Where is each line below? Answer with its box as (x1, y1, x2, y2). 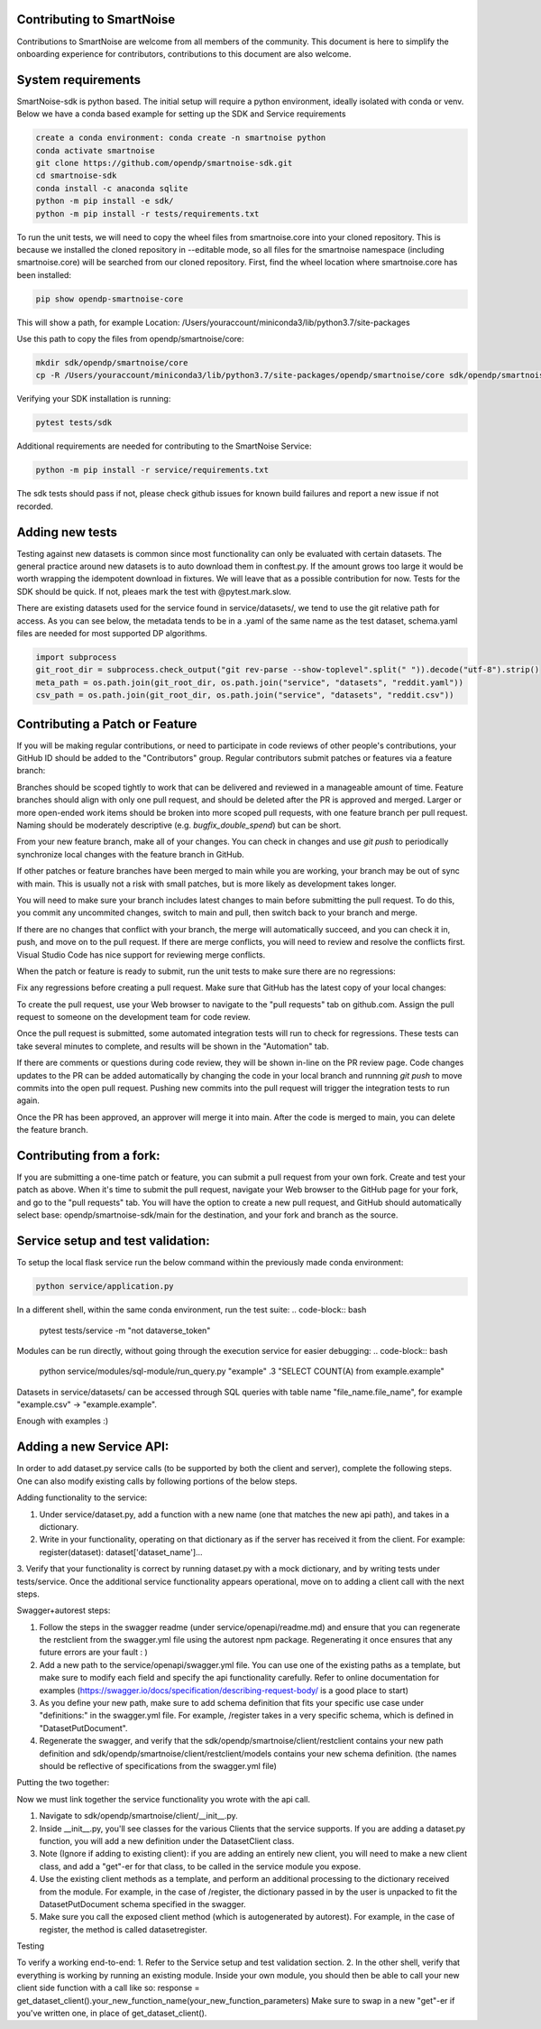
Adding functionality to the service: (16, 1492, 148, 1503)
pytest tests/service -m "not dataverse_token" (39, 1325, 211, 1336)
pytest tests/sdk (35, 418, 113, 428)
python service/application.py (35, 1282, 175, 1292)
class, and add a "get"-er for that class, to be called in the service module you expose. (39, 1860, 362, 1872)
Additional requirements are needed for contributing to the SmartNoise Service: (16, 440, 312, 451)
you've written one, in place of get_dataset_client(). (16, 2008, 207, 2019)
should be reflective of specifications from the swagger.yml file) (39, 1760, 277, 1771)
